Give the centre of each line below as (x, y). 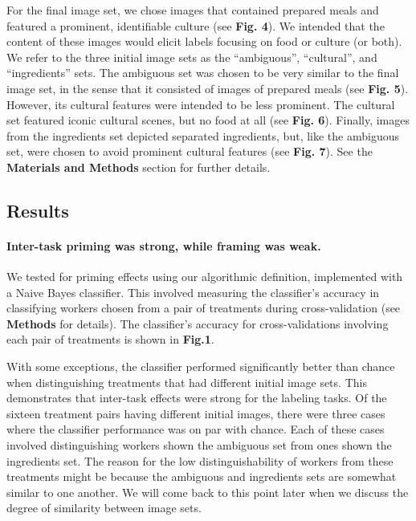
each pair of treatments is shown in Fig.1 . (110, 339)
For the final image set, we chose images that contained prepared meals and (193, 10)
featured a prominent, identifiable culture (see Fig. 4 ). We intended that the (196, 25)
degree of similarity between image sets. (104, 508)
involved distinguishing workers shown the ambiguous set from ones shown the (199, 445)
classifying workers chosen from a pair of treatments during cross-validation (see (204, 308)
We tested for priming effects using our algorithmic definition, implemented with (205, 277)
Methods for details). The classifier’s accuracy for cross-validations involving (198, 323)
